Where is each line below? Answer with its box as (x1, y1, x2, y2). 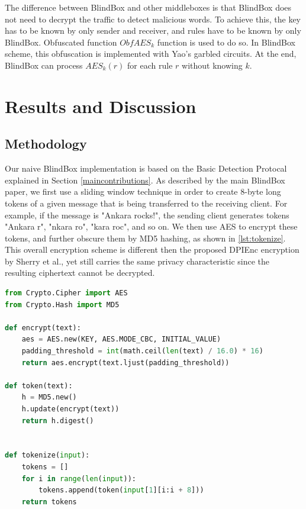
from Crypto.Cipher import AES (5, 289, 128, 298)
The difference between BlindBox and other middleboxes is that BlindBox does (5, 1, 292, 13)
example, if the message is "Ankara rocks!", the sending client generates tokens (5, 208, 289, 221)
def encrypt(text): (5, 323, 81, 332)
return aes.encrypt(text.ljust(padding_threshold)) (21, 358, 230, 367)
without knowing (182, 59, 243, 71)
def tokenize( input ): (5, 451, 90, 460)
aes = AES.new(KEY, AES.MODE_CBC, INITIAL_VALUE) (21, 335, 221, 344)
